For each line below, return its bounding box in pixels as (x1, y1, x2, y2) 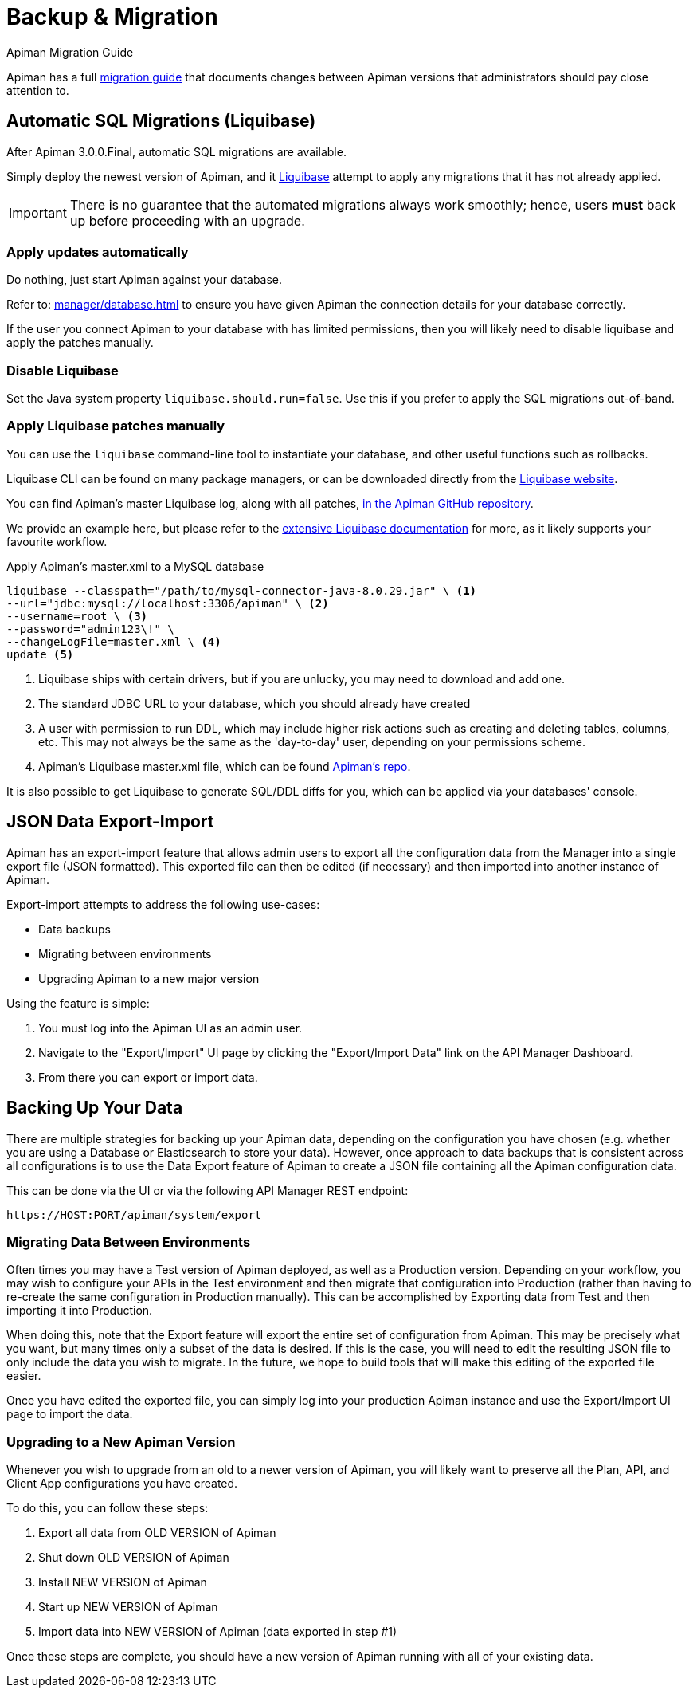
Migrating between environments (38, 946, 212, 961)
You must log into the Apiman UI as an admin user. (38, 1020, 303, 1035)
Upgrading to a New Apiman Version (6, 1433, 236, 1450)
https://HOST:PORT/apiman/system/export (6, 1208, 262, 1221)
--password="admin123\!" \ (6, 622, 174, 635)
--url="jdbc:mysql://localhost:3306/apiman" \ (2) (6, 596, 329, 610)
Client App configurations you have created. (6, 1476, 238, 1491)
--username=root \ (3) (6, 609, 148, 623)
